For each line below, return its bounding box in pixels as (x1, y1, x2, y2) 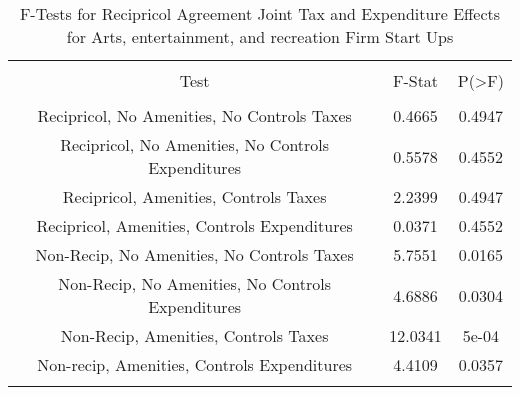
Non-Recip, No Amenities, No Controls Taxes (35, 243, 354, 266)
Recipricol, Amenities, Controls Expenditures (36, 214, 353, 237)
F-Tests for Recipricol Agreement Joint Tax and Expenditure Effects (19, 2, 501, 25)
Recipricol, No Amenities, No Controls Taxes (37, 104, 352, 127)
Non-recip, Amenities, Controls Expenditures (37, 353, 353, 376)
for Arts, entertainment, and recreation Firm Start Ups (66, 25, 454, 48)
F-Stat (392, 69, 439, 92)
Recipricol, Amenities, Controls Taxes (62, 185, 327, 208)
